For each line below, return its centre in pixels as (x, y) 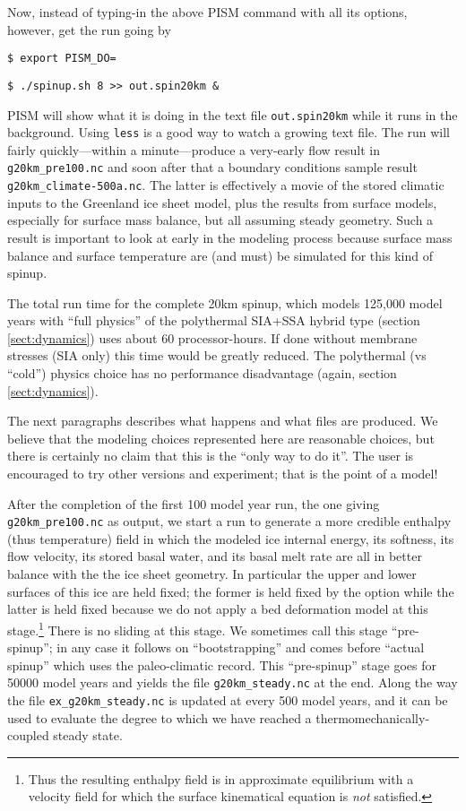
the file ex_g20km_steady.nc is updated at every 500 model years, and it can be (228, 699)
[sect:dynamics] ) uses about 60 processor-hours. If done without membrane (212, 337)
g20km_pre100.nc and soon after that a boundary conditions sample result (212, 167)
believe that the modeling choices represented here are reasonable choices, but (221, 438)
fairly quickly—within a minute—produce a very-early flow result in (194, 149)
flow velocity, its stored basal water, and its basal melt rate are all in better (215, 556)
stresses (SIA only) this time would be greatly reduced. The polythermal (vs (217, 355)
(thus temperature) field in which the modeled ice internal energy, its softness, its (231, 538)
